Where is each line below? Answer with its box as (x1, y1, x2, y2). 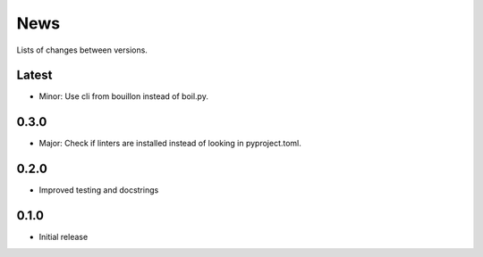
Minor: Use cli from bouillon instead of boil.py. (38, 91, 209, 102)
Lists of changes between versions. (16, 45, 148, 55)
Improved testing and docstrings (38, 185, 159, 195)
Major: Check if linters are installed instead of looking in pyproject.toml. (38, 138, 301, 149)
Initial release (38, 232, 89, 243)
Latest (16, 68, 53, 83)
